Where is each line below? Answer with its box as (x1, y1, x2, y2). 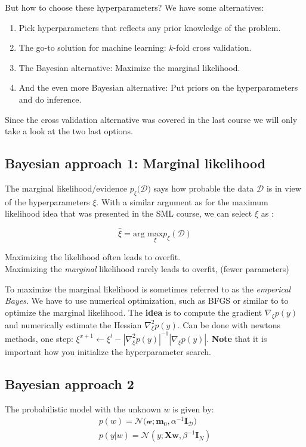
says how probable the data (153, 181, 254, 194)
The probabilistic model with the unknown (5, 402, 161, 415)
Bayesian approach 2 (5, 374, 134, 393)
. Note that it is (206, 332, 267, 344)
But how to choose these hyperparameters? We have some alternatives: (5, 1, 264, 13)
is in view (266, 181, 301, 194)
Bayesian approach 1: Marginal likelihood (5, 154, 266, 172)
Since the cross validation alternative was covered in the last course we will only (5, 113, 298, 125)
